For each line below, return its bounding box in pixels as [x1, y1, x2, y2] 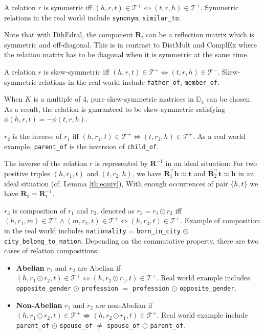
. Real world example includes [156, 272, 250, 283]
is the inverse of [12, 131, 62, 141]
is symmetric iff [43, 2, 92, 12]
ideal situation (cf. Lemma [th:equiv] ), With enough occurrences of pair [4, 178, 228, 188]
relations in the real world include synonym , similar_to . [4, 12, 181, 22]
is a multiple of [33, 93, 81, 104]
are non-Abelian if [95, 299, 152, 310]
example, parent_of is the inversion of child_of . [4, 140, 159, 151]
